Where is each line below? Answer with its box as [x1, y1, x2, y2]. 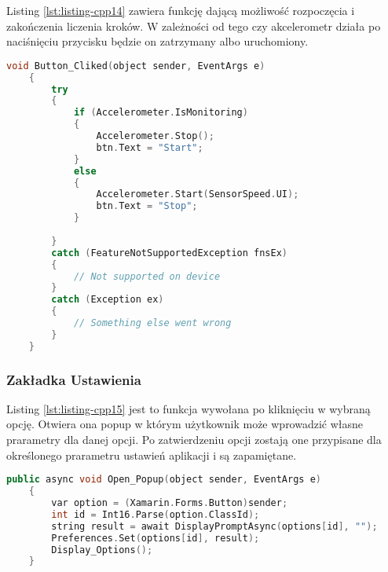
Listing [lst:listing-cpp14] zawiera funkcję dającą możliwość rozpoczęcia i [6, 2, 355, 18]
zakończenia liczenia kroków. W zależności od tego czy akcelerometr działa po [6, 17, 381, 34]
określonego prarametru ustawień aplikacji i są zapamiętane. [6, 446, 297, 463]
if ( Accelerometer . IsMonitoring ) [73, 107, 248, 119]
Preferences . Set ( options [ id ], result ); [51, 532, 260, 544]
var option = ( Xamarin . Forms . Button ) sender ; [51, 497, 288, 508]
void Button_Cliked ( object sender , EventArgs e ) [6, 60, 265, 71]
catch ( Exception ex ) [51, 294, 164, 306]
